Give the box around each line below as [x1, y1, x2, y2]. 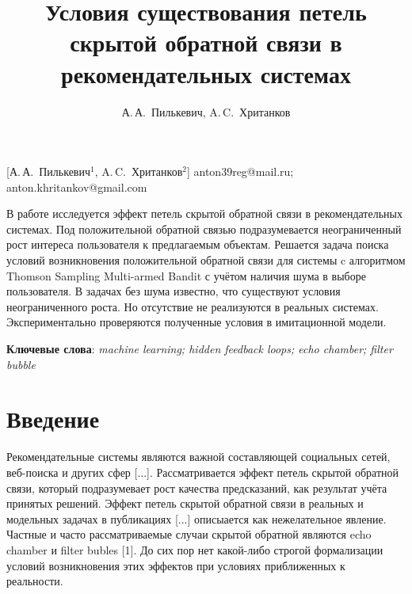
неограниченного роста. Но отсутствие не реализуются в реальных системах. [6, 298, 379, 314]
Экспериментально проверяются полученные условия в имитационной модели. [6, 314, 387, 330]
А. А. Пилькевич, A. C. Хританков [121, 103, 291, 120]
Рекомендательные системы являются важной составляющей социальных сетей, [6, 448, 391, 465]
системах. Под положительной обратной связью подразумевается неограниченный [6, 220, 402, 237]
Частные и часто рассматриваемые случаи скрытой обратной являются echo [6, 526, 372, 543]
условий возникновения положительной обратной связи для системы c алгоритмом [6, 252, 406, 268]
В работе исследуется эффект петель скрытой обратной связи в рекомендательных [6, 205, 402, 222]
